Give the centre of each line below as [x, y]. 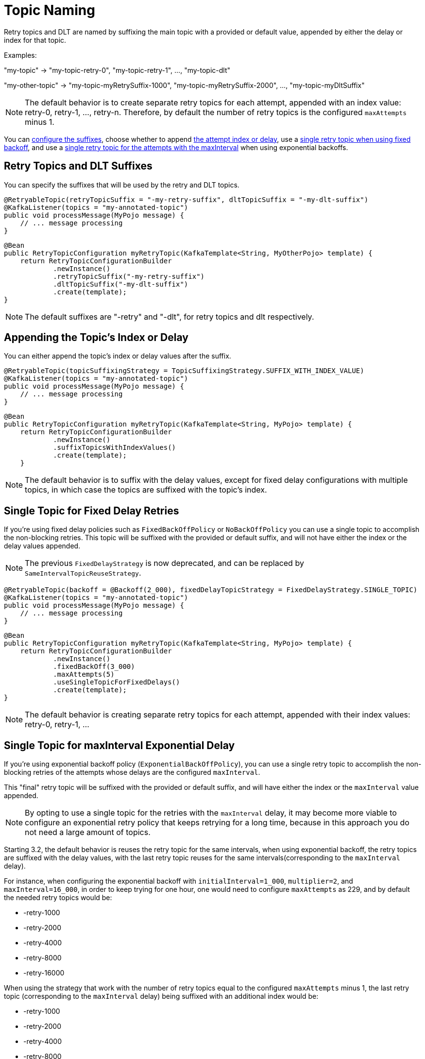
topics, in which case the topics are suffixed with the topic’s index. [146, 490]
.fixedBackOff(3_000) [94, 667]
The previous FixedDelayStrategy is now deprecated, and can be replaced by [164, 563]
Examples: [20, 55]
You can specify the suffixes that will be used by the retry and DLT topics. [122, 185]
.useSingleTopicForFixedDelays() [117, 682]
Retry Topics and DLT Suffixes [78, 166]
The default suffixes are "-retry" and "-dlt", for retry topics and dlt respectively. [170, 316]
